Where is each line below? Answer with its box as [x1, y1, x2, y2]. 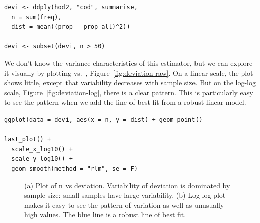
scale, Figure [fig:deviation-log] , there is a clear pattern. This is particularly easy [4, 87, 253, 97]
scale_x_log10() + [11, 145, 73, 153]
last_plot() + [4, 136, 51, 143]
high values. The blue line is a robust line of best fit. [24, 209, 186, 220]
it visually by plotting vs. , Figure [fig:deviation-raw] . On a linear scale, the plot [4, 67, 253, 78]
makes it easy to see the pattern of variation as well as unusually [24, 199, 224, 210]
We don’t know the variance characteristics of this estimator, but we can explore [4, 57, 253, 68]
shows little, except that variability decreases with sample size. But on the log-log [4, 77, 256, 88]
